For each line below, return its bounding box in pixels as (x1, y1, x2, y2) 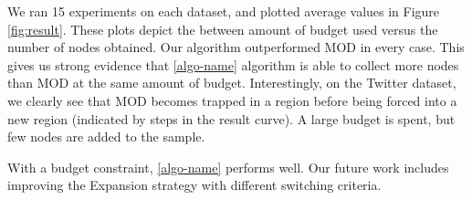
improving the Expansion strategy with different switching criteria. (7, 175, 382, 195)
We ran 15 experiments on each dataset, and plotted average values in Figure (7, 2, 440, 20)
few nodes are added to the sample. (7, 127, 205, 146)
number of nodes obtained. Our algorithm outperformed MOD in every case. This (7, 37, 465, 57)
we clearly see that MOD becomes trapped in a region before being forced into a (7, 90, 457, 110)
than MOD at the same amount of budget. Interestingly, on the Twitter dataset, (7, 73, 456, 92)
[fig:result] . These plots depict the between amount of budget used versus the (7, 19, 438, 38)
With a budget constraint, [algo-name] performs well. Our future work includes (7, 157, 449, 176)
